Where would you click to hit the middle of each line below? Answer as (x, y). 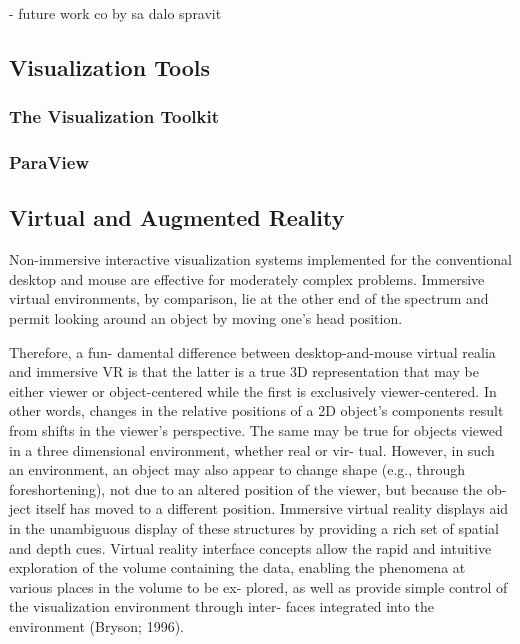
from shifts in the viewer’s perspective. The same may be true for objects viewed (256, 430)
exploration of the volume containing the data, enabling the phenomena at (237, 567)
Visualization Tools (109, 66)
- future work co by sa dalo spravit (115, 13)
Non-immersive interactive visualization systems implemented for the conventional (260, 259)
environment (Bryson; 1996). (96, 625)
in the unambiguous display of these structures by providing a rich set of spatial (254, 527)
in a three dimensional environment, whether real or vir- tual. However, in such (252, 449)
